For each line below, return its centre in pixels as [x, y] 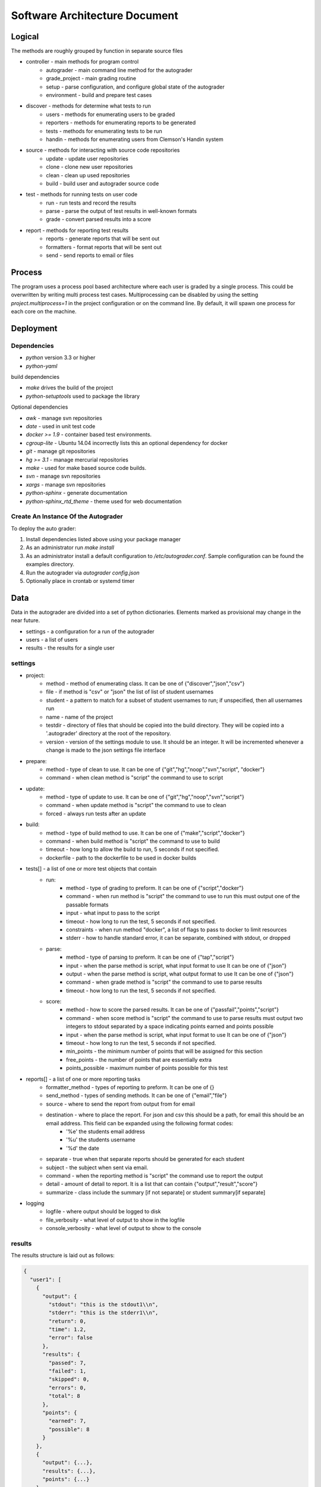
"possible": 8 [69, 1429]
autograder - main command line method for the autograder [119, 70]
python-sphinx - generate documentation [77, 493]
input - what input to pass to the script [113, 913]
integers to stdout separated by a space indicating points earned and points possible [170, 1027]
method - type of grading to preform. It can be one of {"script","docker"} [155, 888]
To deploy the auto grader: [44, 528]
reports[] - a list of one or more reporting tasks [83, 1079]
